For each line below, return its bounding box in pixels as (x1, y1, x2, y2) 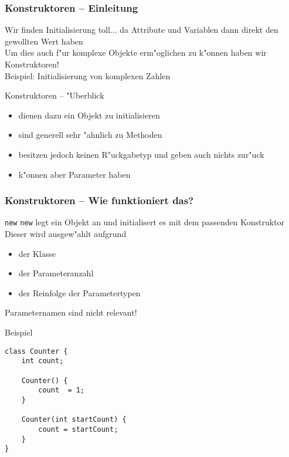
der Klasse (18, 247, 56, 259)
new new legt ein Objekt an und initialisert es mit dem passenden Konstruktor (5, 216, 285, 228)
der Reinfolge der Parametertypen (18, 286, 141, 299)
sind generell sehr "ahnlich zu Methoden (18, 128, 162, 141)
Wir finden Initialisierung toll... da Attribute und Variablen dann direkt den (5, 23, 278, 36)
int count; (21, 357, 64, 365)
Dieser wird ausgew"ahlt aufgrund (5, 228, 127, 240)
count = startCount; (38, 425, 118, 434)
